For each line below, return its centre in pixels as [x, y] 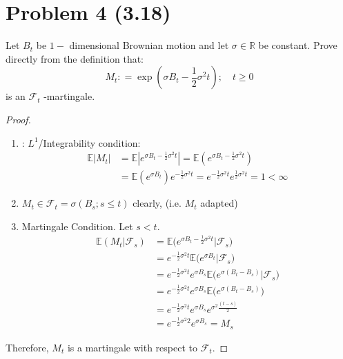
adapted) [219, 203]
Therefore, [27, 347]
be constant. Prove [298, 45]
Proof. [18, 119]
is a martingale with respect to [132, 347]
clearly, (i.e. [157, 203]
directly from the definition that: [75, 58]
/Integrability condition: [89, 142]
